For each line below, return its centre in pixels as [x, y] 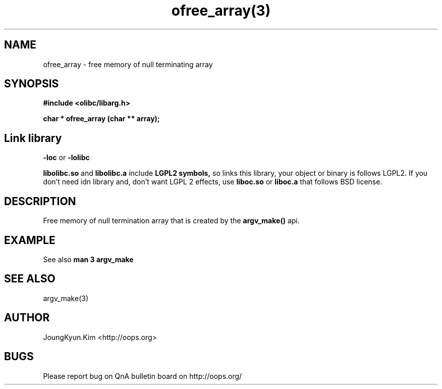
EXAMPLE [30, 240]
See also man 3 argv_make [88, 259]
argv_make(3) [66, 298]
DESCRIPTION [40, 201]
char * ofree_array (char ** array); [101, 119]
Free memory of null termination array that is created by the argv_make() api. [171, 221]
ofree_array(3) [221, 11]
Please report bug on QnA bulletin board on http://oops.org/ [143, 376]
